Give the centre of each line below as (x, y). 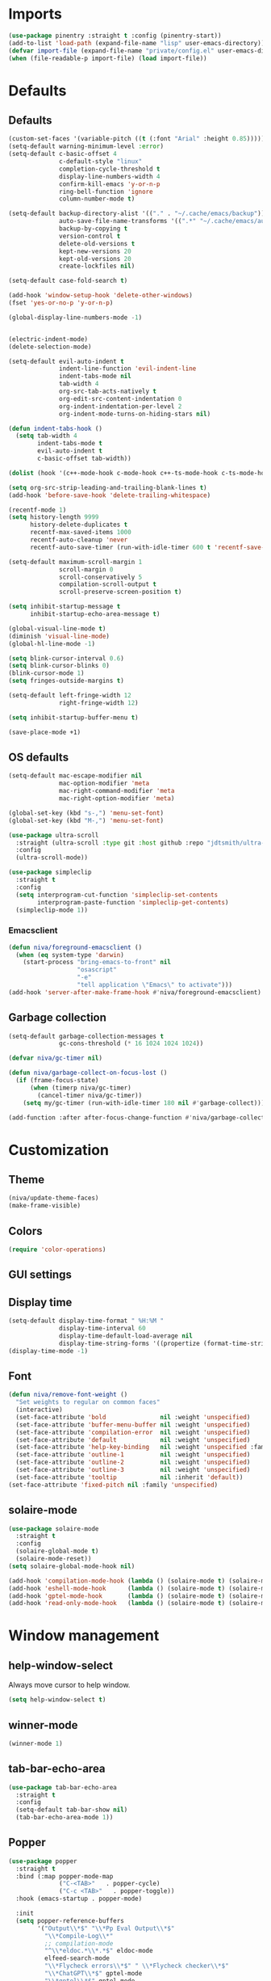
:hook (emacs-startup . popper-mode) (79, 1899)
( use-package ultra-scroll (54, 835)
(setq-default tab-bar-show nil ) (72, 1810)
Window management (84, 1635)
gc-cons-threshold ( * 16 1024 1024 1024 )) (131, 1043)
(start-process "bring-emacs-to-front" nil (97, 963)
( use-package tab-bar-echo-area (63, 1787)
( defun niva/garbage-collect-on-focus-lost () (88, 1073)
